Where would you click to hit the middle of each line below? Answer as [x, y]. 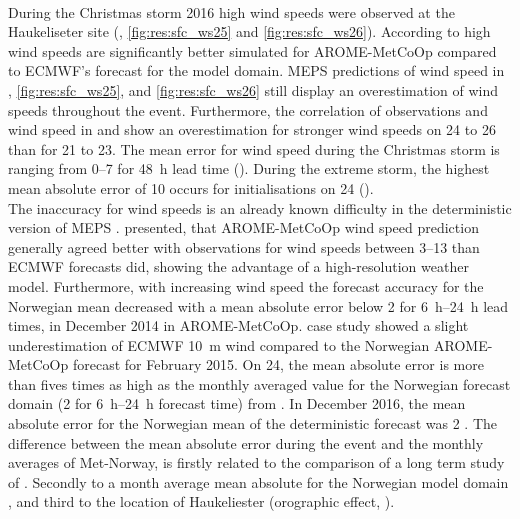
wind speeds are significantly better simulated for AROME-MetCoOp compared [252, 50]
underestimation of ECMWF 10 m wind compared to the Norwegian [219, 344]
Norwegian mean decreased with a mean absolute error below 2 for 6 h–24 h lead [258, 305]
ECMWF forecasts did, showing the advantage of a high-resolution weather [238, 266]
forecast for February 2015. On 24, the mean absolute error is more [278, 364]
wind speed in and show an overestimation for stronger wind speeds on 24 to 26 [252, 129]
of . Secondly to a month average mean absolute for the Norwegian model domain [258, 481]
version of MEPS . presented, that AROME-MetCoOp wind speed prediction [243, 227]
